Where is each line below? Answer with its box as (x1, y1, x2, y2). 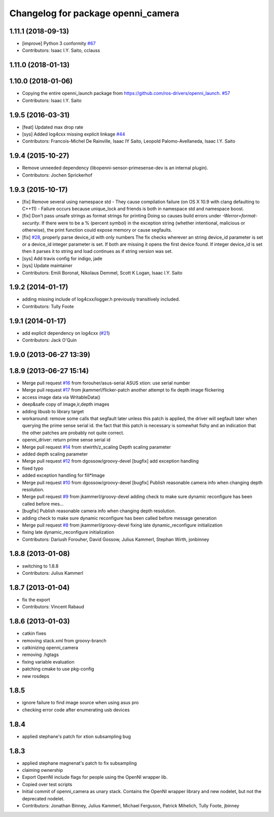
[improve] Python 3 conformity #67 (22, 41, 96, 47)
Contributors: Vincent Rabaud (22, 604, 85, 610)
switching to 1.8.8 (22, 563, 59, 569)
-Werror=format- (222, 213, 258, 219)
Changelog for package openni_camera (9, 8, 180, 19)
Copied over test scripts (22, 781, 73, 787)
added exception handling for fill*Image (22, 472, 105, 478)
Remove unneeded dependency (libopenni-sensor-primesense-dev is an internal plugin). (22, 165, 208, 171)
